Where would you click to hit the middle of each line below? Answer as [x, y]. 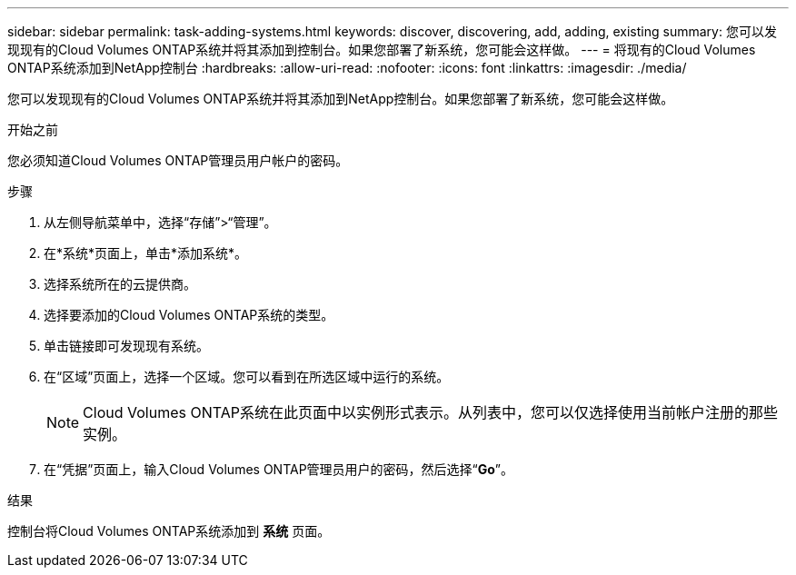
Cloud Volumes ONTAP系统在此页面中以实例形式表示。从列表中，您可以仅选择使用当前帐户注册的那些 [430, 412]
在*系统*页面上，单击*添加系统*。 [146, 253]
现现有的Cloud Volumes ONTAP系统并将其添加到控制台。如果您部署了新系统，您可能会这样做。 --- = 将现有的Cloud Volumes [382, 50]
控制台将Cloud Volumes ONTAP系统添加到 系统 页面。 [169, 531]
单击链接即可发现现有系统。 [126, 346]
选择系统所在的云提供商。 [120, 284]
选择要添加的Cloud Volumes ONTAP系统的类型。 [189, 315]
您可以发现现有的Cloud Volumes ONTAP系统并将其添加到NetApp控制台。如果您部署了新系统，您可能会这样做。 [341, 99]
